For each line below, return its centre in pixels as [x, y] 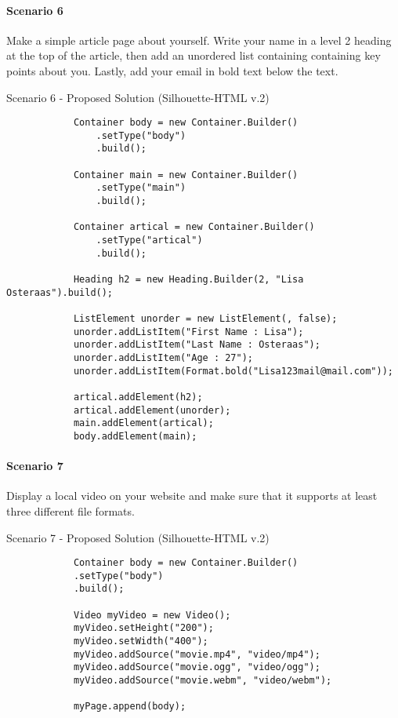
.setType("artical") [149, 241]
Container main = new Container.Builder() [186, 175]
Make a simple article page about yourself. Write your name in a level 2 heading [199, 40]
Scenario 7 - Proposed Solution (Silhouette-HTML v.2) [138, 537]
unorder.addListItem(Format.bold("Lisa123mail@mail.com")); [233, 371]
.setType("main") [141, 188]
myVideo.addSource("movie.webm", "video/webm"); [203, 681]
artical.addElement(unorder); [152, 410]
